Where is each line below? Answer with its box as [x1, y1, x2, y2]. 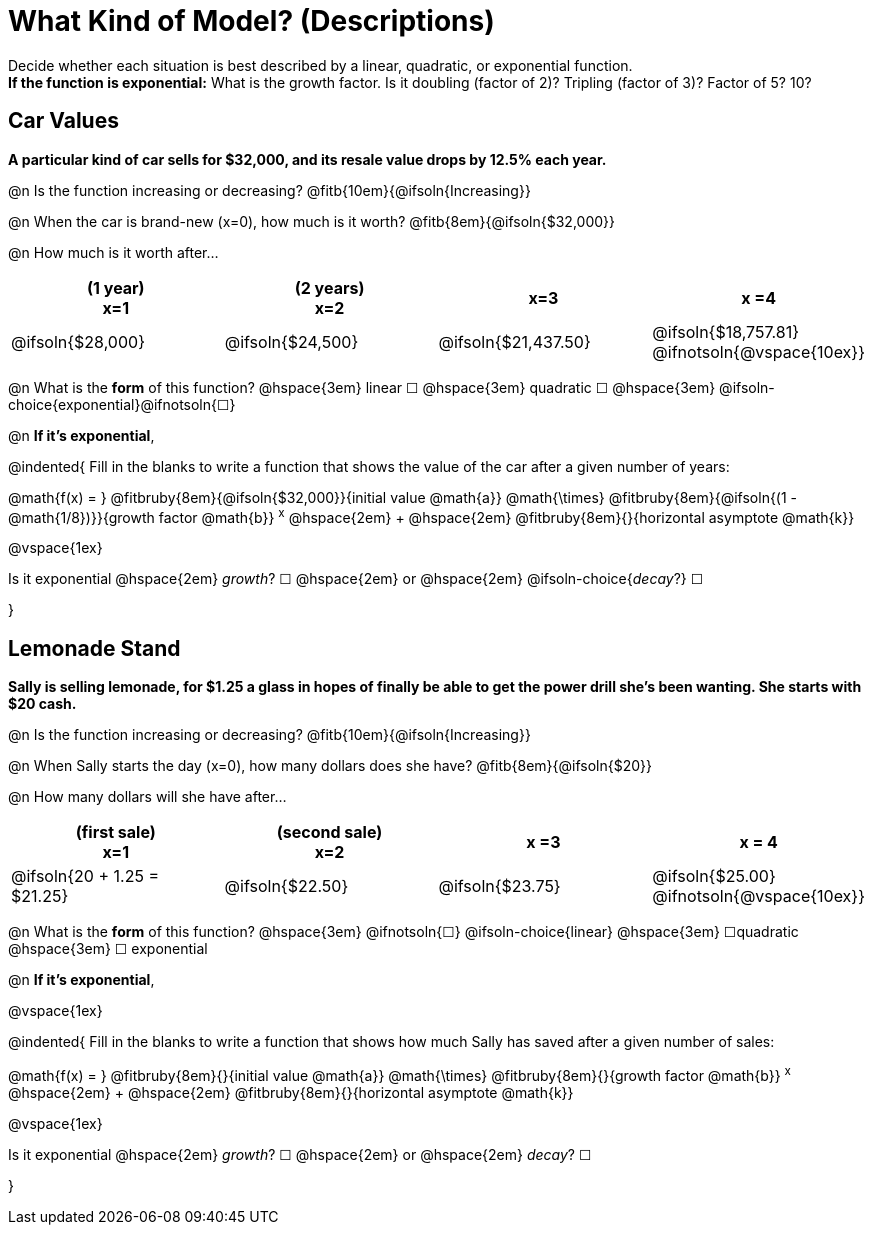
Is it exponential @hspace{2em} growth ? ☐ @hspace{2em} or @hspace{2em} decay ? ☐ [8, 1145, 592, 1163]
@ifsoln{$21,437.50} [438, 331, 591, 352]
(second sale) [276, 822, 383, 843]
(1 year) [87, 277, 145, 298]
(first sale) [75, 822, 156, 843]
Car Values [8, 108, 119, 134]
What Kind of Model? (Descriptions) [8, 4, 495, 38]
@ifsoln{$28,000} [11, 331, 145, 352]
